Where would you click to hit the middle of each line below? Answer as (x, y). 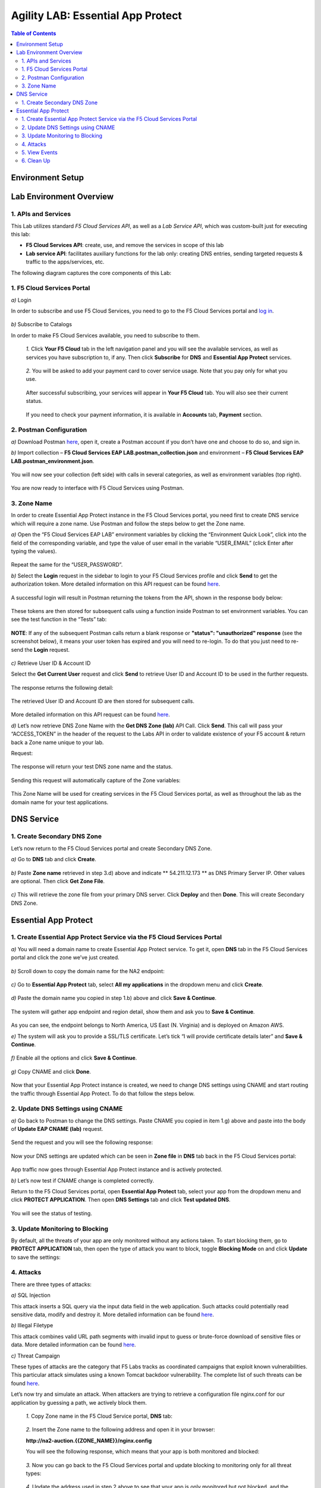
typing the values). (34, 551)
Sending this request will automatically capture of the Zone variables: (96, 780)
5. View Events (40, 152)
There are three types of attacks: (51, 1284)
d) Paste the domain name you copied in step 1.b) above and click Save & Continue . (114, 998)
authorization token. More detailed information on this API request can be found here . (116, 584)
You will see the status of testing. (51, 1213)
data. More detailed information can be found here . (73, 1345)
